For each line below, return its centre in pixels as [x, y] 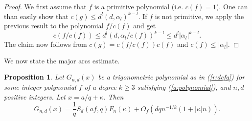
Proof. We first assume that [45, 6]
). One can [232, 6]
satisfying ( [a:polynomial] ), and [184, 87]
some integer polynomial [40, 87]
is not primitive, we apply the [199, 16]
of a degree [100, 87]
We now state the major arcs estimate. [62, 60]
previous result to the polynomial [54, 26]
